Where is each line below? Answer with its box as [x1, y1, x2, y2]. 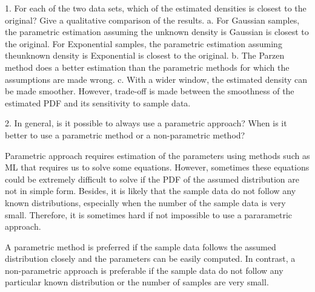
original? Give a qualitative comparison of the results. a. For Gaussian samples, [5, 13, 300, 26]
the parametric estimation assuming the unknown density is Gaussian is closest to [5, 25, 309, 38]
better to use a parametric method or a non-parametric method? [5, 128, 245, 141]
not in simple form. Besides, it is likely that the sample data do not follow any [5, 184, 296, 197]
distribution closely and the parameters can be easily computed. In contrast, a [5, 252, 296, 265]
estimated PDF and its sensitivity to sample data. [5, 96, 191, 109]
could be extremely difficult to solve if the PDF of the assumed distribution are [5, 172, 299, 185]
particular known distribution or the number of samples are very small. [5, 276, 269, 288]
